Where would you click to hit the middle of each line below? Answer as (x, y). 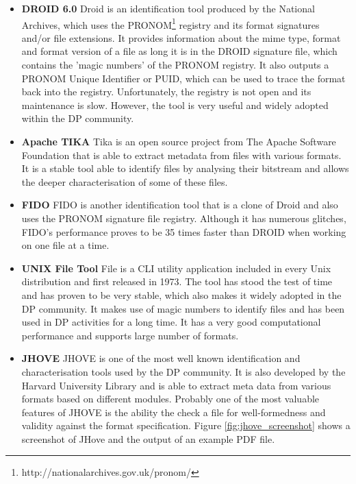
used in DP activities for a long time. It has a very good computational (171, 322)
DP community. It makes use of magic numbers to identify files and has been (183, 308)
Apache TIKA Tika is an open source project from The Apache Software (179, 141)
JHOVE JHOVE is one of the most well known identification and (161, 358)
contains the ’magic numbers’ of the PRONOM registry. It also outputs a (175, 65)
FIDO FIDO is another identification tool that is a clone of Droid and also (180, 205)
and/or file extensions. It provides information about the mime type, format (181, 37)
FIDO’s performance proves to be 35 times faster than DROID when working (184, 231)
